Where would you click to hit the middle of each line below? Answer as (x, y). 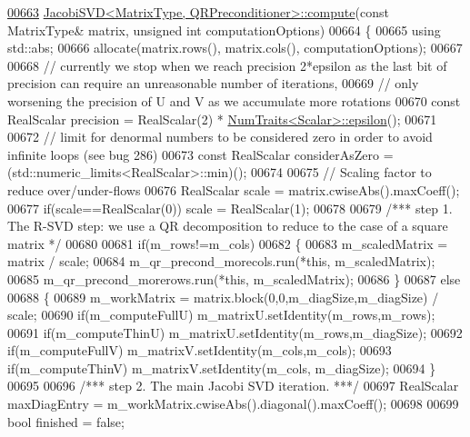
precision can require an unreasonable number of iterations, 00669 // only (213, 83)
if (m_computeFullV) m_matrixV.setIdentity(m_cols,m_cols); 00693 (200, 350)
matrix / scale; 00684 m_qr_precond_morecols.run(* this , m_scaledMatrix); (221, 261)
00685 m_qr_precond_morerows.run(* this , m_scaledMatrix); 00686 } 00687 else (234, 278)
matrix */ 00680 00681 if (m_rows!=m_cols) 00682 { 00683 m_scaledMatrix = (228, 243)
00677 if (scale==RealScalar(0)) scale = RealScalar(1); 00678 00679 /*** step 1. (230, 208)
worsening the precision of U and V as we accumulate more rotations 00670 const (234, 100)
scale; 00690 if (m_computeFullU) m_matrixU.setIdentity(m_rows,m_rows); (221, 315)
